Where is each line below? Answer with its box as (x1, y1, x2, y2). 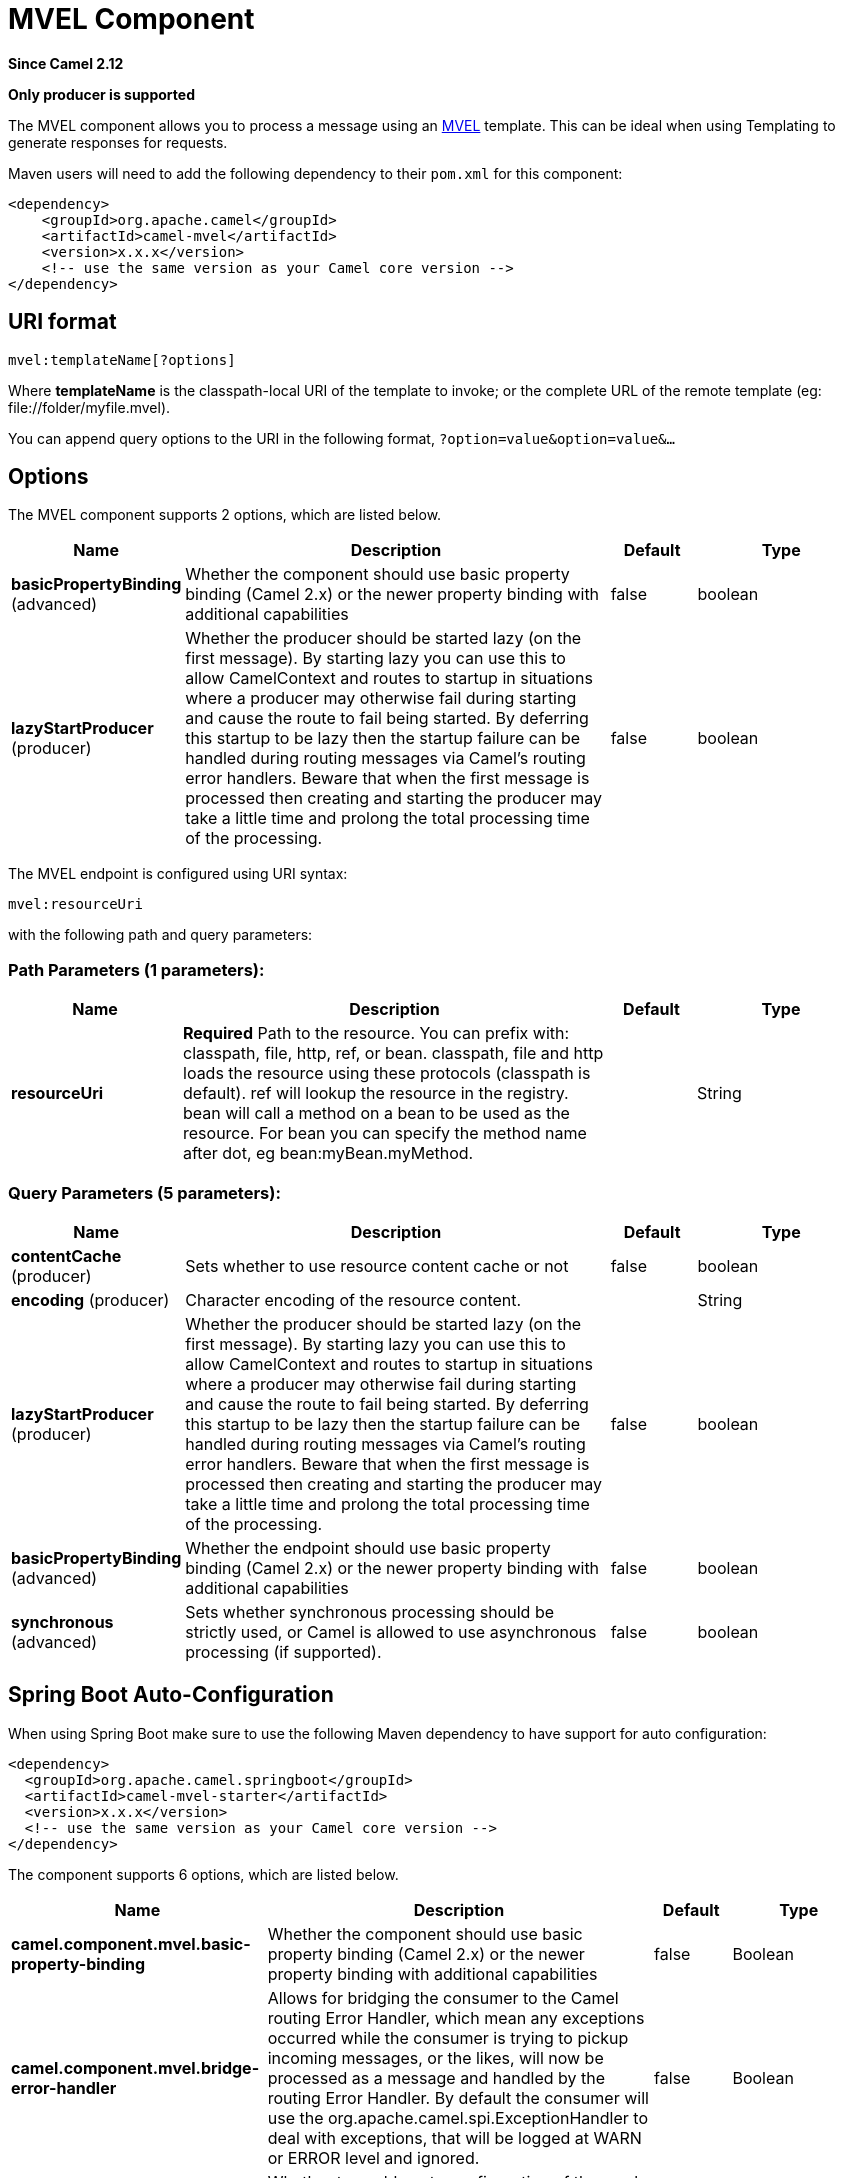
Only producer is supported (8, 85, 195, 103)
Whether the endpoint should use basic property (185, 1537, 551, 1558)
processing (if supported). (185, 1641, 382, 1662)
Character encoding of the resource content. (185, 1289, 522, 1310)
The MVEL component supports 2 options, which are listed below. (8, 506, 442, 524)
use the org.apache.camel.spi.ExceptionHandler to (267, 2107, 648, 2128)
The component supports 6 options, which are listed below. (8, 1865, 399, 1883)
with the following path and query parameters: (8, 926, 313, 944)
